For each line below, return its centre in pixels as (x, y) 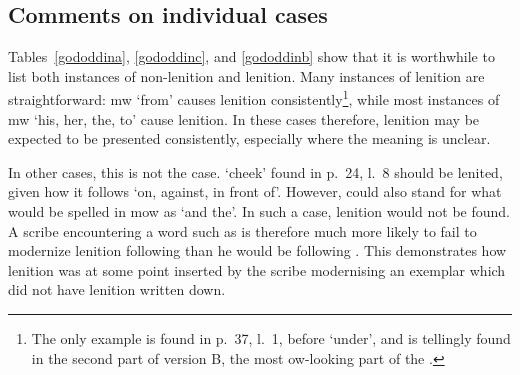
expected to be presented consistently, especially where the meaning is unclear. (249, 138)
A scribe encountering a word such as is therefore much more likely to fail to (242, 230)
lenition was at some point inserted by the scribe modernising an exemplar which (257, 269)
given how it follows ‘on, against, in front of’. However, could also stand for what (255, 191)
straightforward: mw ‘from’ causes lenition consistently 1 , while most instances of (254, 98)
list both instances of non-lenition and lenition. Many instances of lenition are (246, 75)
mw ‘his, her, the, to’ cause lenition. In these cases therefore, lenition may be (244, 118)
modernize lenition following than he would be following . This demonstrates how (257, 250)
